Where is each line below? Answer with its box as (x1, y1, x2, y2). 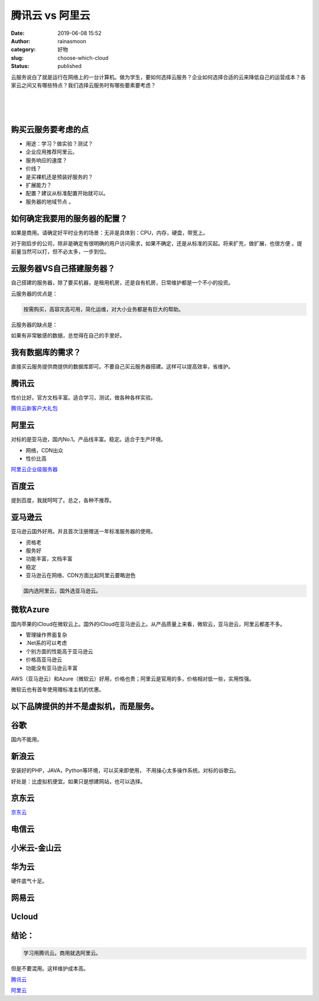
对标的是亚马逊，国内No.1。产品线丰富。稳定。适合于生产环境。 (11, 436, 167, 443)
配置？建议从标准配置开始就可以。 (25, 190, 109, 197)
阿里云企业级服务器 (11, 466, 58, 473)
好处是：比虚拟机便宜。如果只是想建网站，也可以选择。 (11, 778, 146, 785)
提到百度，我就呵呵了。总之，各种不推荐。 (11, 497, 115, 504)
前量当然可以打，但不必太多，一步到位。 (11, 248, 109, 255)
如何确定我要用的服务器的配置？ (11, 213, 128, 223)
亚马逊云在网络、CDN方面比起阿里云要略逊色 (25, 572, 136, 579)
